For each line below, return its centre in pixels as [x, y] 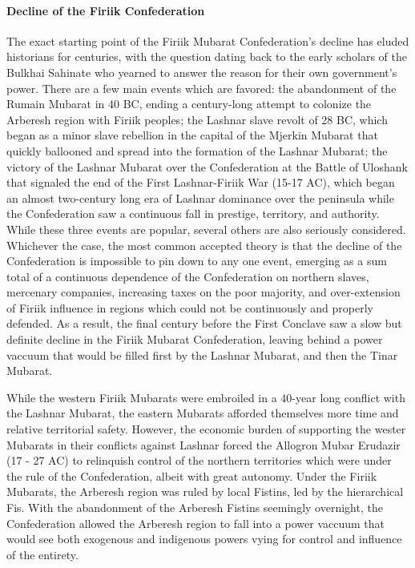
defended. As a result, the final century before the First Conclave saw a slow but [204, 323]
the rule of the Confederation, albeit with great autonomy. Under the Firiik [192, 475]
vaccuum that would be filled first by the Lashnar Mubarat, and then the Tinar [202, 354]
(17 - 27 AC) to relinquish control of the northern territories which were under [199, 460]
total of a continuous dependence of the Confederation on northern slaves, [188, 276]
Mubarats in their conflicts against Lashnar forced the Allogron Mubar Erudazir [203, 444]
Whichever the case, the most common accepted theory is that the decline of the [204, 245]
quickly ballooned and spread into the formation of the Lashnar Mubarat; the [197, 150]
